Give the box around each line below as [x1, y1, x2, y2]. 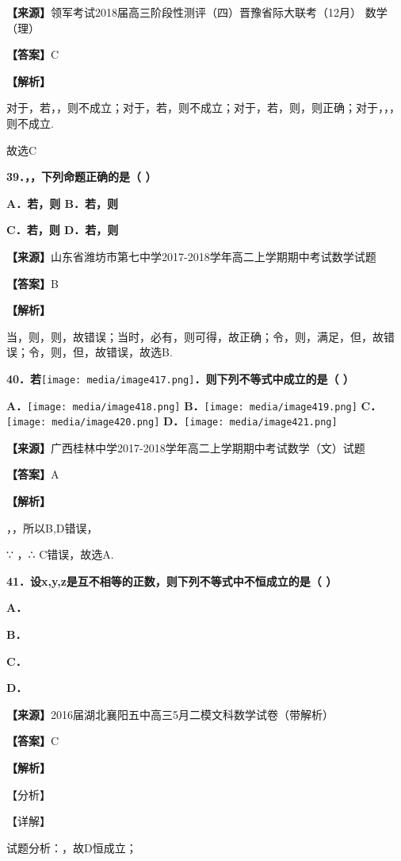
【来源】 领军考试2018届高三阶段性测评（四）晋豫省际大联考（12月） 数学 [6, 4, 388, 20]
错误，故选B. [105, 344, 173, 360]
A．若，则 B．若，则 [6, 194, 118, 211]
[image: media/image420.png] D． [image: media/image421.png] [6, 413, 338, 429]
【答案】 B [6, 275, 59, 291]
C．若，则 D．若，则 [6, 221, 119, 238]
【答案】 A [6, 466, 59, 482]
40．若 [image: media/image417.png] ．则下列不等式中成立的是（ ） [6, 370, 354, 386]
